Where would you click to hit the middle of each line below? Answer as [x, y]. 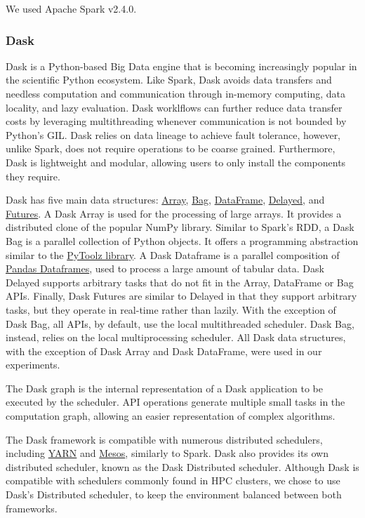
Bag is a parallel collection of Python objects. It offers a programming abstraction [182, 240]
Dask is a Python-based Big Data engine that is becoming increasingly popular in [181, 66]
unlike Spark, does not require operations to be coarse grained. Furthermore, [171, 148]
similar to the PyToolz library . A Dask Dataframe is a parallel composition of [173, 254]
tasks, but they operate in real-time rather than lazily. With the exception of [171, 309]
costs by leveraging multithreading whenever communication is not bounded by [176, 121]
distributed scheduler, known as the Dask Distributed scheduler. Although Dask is [182, 466]
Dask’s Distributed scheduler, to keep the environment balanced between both [174, 494]
